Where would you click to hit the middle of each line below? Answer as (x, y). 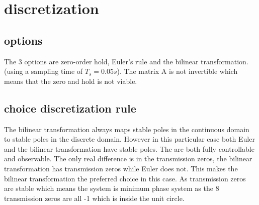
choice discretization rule (70, 108)
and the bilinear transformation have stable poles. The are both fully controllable (129, 148)
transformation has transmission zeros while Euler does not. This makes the (121, 168)
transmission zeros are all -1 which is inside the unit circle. (94, 198)
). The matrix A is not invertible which (177, 71)
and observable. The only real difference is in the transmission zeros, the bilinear (128, 159)
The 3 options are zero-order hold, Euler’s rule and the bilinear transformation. (126, 61)
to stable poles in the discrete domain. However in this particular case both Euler (129, 139)
